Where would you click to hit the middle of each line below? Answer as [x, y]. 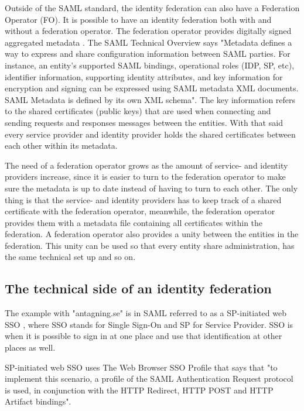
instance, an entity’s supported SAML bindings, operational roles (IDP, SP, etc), [150, 65]
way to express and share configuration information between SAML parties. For [148, 54]
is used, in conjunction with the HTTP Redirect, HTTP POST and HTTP [139, 390]
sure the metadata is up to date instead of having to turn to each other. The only [151, 188]
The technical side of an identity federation [138, 288]
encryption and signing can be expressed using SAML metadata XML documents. [152, 88]
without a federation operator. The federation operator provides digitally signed [148, 31]
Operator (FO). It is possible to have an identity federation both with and [138, 19]
